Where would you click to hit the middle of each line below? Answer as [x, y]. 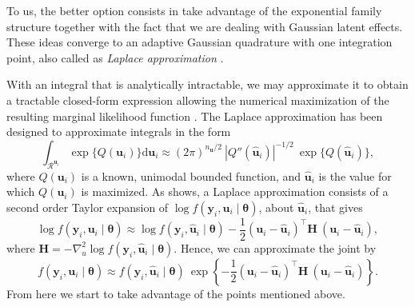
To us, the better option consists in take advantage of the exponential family [194, 10]
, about [276, 207]
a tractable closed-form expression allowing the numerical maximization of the [198, 100]
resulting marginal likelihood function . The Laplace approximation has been [195, 116]
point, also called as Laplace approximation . [115, 57]
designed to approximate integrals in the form [119, 132]
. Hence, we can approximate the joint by [275, 247]
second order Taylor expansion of [88, 207]
